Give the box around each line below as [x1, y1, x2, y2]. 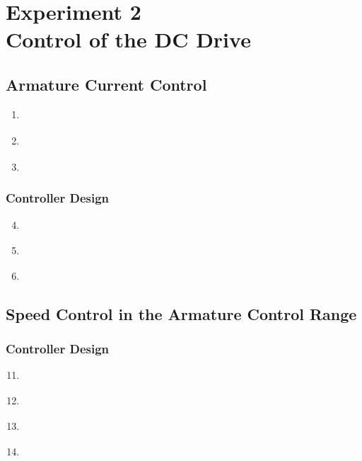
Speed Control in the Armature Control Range [6, 302, 357, 324]
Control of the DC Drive [6, 25, 251, 54]
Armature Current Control [6, 73, 207, 95]
